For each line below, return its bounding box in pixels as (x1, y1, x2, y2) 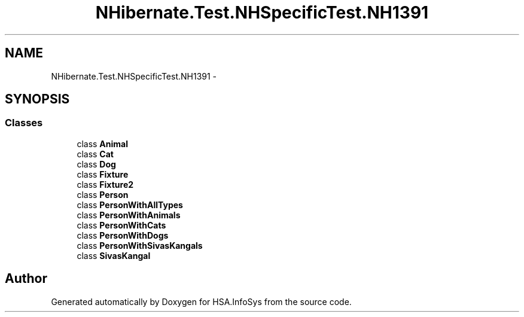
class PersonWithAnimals (77, 209, 181, 220)
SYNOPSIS (5, 92, 70, 107)
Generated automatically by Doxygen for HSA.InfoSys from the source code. (51, 296, 352, 307)
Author (5, 271, 47, 286)
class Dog (77, 158, 116, 169)
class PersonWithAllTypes (77, 199, 183, 210)
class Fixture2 (77, 179, 134, 190)
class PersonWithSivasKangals (77, 240, 203, 251)
